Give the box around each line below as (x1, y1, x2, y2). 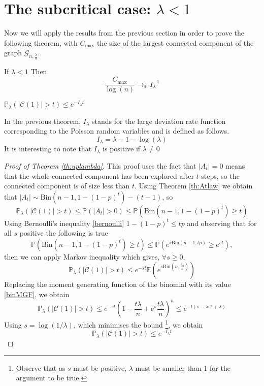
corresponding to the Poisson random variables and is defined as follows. (4, 125, 229, 136)
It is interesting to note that (4, 143, 92, 154)
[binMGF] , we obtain (4, 289, 70, 300)
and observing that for (187, 217, 257, 228)
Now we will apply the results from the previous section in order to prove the (4, 27, 245, 38)
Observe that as (16, 362, 65, 373)
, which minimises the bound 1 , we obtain (73, 318, 203, 330)
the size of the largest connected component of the (97, 37, 254, 48)
